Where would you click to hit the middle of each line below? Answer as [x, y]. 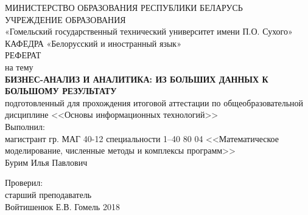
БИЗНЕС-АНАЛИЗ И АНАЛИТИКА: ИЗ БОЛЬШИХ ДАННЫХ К [137, 79]
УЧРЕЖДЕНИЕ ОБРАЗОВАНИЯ [65, 19]
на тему [19, 67]
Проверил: [24, 183]
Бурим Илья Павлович [46, 162]
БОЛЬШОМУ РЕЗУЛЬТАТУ [61, 91]
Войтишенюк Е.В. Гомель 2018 [62, 206]
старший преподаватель [48, 194]
